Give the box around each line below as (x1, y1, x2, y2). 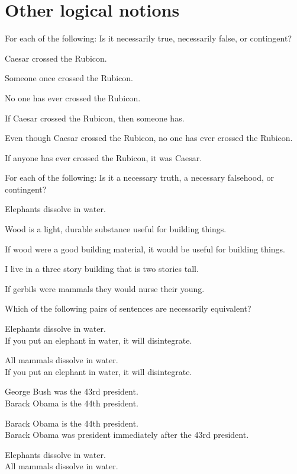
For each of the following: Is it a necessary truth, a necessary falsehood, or (5, 171, 275, 184)
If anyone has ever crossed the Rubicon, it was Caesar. (5, 151, 202, 164)
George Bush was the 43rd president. (5, 385, 138, 398)
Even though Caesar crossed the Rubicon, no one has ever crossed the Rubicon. (5, 132, 293, 144)
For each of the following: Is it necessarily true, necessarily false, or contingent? (5, 32, 292, 44)
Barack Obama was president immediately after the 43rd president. (5, 428, 249, 441)
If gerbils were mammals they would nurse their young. (5, 282, 205, 294)
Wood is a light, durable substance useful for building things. (5, 223, 227, 235)
